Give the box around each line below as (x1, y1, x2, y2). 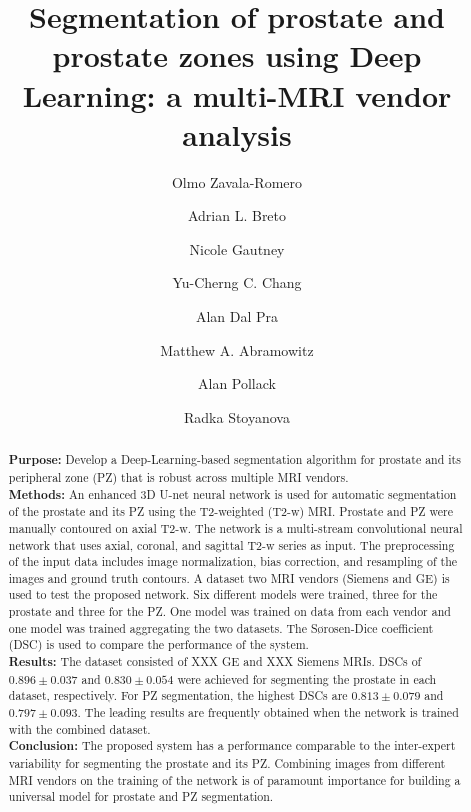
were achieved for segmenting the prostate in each (177, 670, 437, 687)
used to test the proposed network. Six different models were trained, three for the (8, 586, 438, 603)
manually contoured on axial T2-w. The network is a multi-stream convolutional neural (8, 519, 463, 536)
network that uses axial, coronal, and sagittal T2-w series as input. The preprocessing (8, 536, 455, 553)
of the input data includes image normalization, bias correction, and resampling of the (8, 553, 458, 570)
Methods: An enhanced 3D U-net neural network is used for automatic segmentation (8, 485, 457, 503)
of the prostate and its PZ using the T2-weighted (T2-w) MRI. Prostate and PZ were (8, 503, 454, 520)
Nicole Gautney (189, 238, 285, 259)
